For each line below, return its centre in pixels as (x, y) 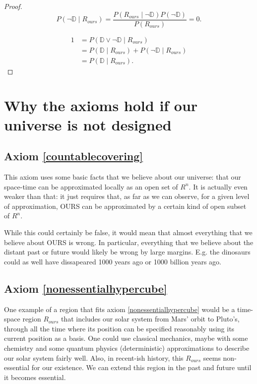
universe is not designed (88, 124)
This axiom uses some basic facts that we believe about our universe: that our (123, 177)
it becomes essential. (35, 377)
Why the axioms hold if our (101, 105)
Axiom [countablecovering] (74, 156)
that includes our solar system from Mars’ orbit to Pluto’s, (150, 319)
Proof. (13, 6)
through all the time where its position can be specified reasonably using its (119, 328)
